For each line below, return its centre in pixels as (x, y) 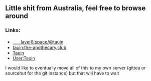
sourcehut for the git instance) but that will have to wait (62, 73)
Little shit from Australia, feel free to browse (75, 8)
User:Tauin (24, 58)
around (17, 16)
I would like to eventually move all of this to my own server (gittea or (75, 67)
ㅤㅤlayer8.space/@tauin (38, 41)
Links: (13, 30)
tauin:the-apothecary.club (39, 47)
